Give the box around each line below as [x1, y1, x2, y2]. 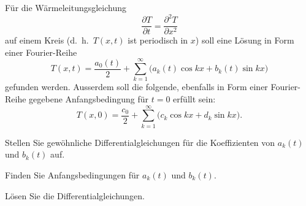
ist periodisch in [128, 34, 188, 47]
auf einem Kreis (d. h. [5, 34, 89, 47]
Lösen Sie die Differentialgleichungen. [5, 189, 145, 202]
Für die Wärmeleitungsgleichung [5, 1, 127, 13]
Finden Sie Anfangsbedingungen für [5, 168, 140, 181]
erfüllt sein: [173, 93, 216, 105]
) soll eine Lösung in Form [195, 34, 294, 47]
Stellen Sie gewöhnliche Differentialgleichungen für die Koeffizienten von [5, 135, 275, 148]
